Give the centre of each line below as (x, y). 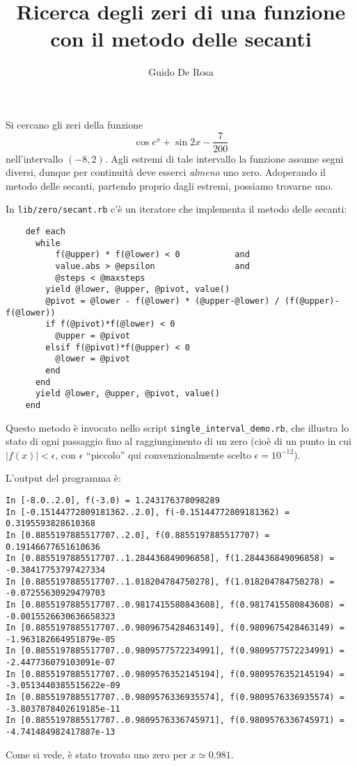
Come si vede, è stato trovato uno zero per (96, 754)
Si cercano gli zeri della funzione (74, 124)
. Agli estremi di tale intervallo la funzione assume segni (224, 158)
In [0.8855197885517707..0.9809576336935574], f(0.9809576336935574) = (175, 698)
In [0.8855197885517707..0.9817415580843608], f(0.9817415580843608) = (175, 604)
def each (45, 231)
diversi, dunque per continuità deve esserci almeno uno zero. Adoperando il (166, 172)
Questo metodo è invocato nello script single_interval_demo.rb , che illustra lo (177, 427)
